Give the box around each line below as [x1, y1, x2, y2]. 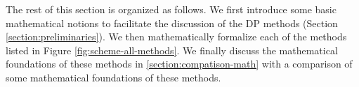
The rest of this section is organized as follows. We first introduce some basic [6, 2, 337, 16]
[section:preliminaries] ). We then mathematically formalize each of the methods [6, 29, 347, 44]
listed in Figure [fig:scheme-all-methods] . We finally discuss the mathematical [6, 42, 338, 57]
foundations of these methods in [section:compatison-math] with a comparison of [6, 56, 353, 71]
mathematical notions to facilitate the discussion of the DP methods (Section [6, 15, 338, 30]
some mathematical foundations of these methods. [6, 70, 221, 84]
